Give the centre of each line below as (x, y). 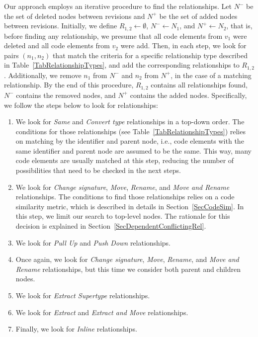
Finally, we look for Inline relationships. (76, 329)
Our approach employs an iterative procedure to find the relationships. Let (118, 6)
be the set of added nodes (198, 16)
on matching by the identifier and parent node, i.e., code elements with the (130, 141)
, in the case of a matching (211, 75)
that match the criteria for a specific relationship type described (150, 55)
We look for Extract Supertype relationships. (83, 295)
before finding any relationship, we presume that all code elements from (113, 36)
